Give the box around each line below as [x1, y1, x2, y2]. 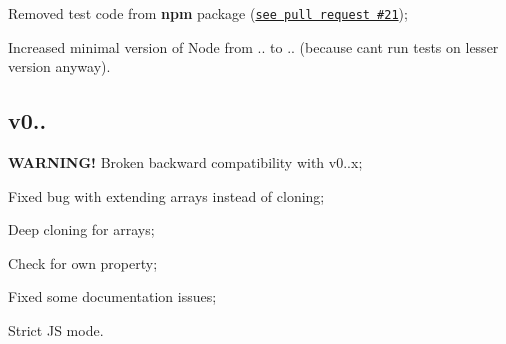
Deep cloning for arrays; [8, 219, 155, 240]
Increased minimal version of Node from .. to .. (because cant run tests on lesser [8, 36, 499, 57]
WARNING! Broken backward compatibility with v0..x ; [8, 152, 363, 173]
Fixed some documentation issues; [8, 286, 217, 307]
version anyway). [8, 56, 111, 77]
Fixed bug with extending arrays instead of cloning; [8, 185, 325, 206]
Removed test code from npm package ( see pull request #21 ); [8, 3, 408, 23]
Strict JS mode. [8, 320, 104, 341]
